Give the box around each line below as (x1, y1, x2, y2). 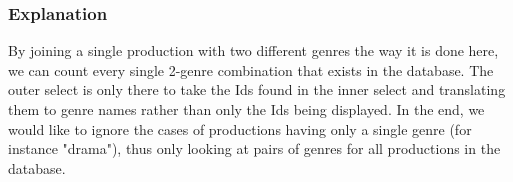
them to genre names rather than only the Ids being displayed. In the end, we (8, 99, 485, 119)
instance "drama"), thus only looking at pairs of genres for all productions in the (8, 138, 501, 159)
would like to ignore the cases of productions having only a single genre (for (8, 118, 472, 139)
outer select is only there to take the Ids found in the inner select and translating (8, 79, 506, 100)
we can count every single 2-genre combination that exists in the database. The (8, 59, 494, 80)
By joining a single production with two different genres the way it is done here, (8, 40, 499, 61)
